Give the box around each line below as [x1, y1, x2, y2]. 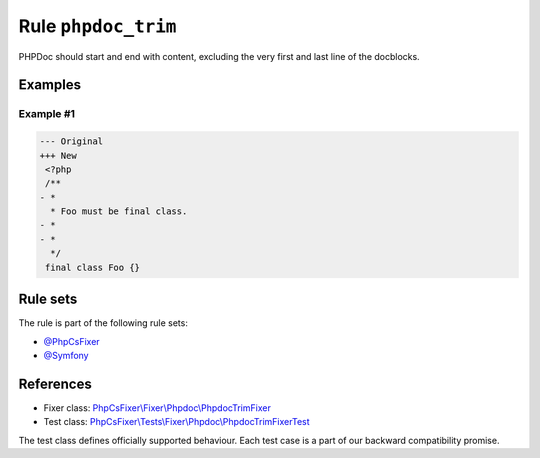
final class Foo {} [45, 261, 140, 273]
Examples [18, 76, 82, 94]
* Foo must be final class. [50, 206, 188, 217]
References [18, 375, 92, 392]
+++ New [39, 150, 77, 161]
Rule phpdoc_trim [18, 15, 177, 37]
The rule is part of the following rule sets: [18, 317, 189, 329]
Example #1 [18, 107, 75, 121]
